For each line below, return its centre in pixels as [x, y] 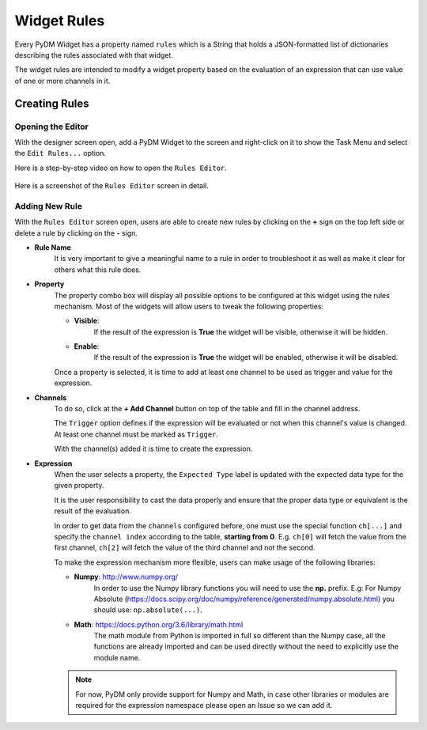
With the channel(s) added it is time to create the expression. [153, 449]
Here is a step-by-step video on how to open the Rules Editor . [121, 168]
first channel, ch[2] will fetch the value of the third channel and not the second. [185, 548]
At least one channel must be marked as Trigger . [136, 434]
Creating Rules [52, 103]
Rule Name [53, 247]
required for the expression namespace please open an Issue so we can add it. [204, 705]
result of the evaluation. [93, 511]
